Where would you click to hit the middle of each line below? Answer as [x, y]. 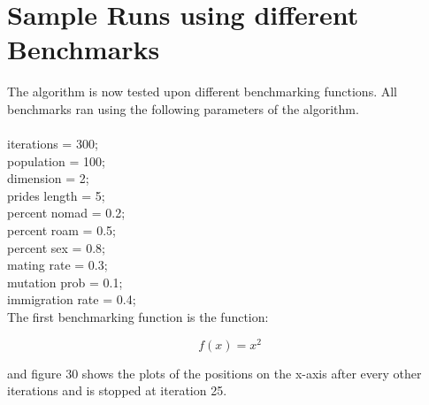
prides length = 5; [56, 195]
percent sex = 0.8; [56, 247]
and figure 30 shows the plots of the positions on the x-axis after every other [214, 373]
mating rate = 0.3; [57, 265]
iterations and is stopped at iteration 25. [117, 390]
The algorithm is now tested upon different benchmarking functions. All [202, 92]
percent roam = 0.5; [61, 230]
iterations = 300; [53, 144]
